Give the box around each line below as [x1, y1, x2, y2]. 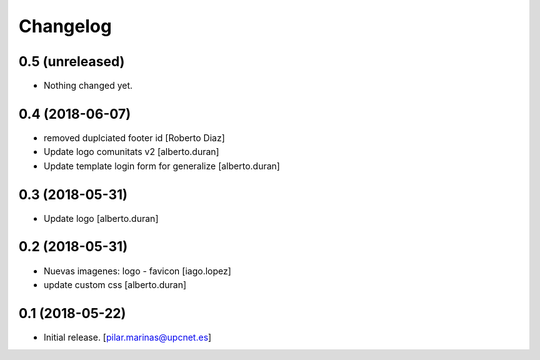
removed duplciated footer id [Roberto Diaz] [43, 131, 225, 144]
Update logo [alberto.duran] [43, 212, 159, 224]
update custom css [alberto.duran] [43, 278, 187, 290]
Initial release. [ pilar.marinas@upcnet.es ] [43, 331, 212, 343]
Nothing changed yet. [43, 80, 134, 92]
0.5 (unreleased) [18, 53, 125, 70]
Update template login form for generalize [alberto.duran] [43, 160, 280, 172]
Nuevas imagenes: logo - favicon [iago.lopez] [43, 265, 232, 277]
